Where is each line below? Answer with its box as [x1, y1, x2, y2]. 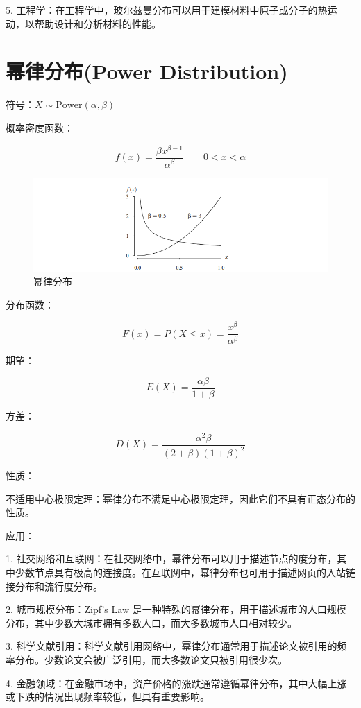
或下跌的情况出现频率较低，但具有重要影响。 [6, 689, 210, 704]
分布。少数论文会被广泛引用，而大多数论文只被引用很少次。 [15, 653, 287, 667]
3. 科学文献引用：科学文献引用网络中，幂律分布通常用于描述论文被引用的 [6, 639, 337, 653]
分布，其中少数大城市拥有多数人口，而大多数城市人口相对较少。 [6, 615, 297, 630]
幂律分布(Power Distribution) [6, 57, 288, 85]
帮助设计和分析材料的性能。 [34, 16, 161, 31]
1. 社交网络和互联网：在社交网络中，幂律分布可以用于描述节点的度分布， [6, 551, 337, 566]
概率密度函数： [6, 120, 74, 135]
